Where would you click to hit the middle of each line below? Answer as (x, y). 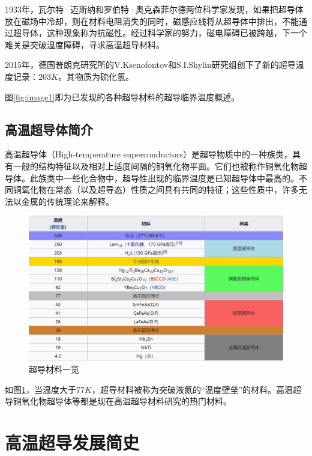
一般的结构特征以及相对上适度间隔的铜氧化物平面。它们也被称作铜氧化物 (156, 166)
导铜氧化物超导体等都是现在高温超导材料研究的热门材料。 (118, 401)
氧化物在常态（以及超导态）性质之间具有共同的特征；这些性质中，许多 (160, 190)
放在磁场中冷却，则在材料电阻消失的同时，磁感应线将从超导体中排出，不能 (152, 21)
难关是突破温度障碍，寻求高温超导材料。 (85, 44)
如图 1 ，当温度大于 (40, 389)
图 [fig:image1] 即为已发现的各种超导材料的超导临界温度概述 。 (122, 96)
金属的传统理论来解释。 (67, 201)
